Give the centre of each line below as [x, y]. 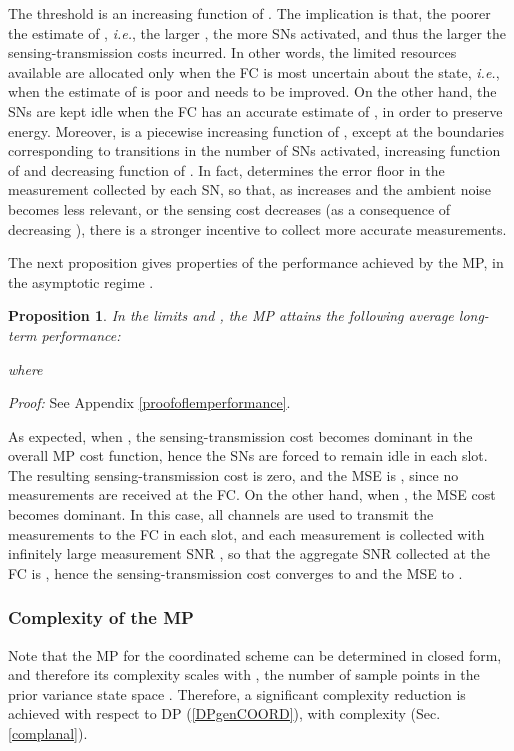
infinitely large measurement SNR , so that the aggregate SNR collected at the [249, 553]
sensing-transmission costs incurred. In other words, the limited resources [232, 52]
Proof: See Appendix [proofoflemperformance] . [149, 402]
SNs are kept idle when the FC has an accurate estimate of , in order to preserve [255, 110]
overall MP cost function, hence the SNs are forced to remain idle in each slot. [248, 455]
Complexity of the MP [101, 617]
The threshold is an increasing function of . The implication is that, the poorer [249, 13]
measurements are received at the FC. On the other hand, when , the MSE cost [252, 494]
